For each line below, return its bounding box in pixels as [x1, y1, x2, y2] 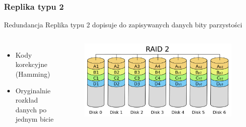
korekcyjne [15, 59, 48, 69]
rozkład [15, 95, 38, 105]
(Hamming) [15, 69, 50, 79]
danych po [15, 104, 47, 114]
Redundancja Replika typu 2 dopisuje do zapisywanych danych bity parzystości [4, 20, 243, 30]
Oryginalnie [15, 85, 51, 95]
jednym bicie [15, 114, 54, 124]
